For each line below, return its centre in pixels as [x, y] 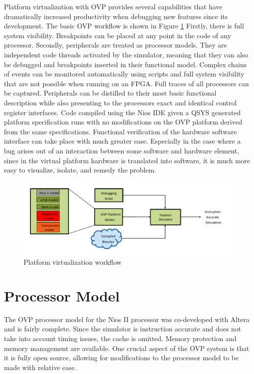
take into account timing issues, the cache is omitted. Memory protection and [120, 338]
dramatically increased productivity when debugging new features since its [116, 16]
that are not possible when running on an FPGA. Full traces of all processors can [127, 83]
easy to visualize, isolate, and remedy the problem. [80, 170]
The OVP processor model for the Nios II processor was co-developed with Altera [127, 319]
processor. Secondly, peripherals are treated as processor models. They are [115, 45]
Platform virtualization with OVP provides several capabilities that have [113, 6]
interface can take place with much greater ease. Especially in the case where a [122, 141]
